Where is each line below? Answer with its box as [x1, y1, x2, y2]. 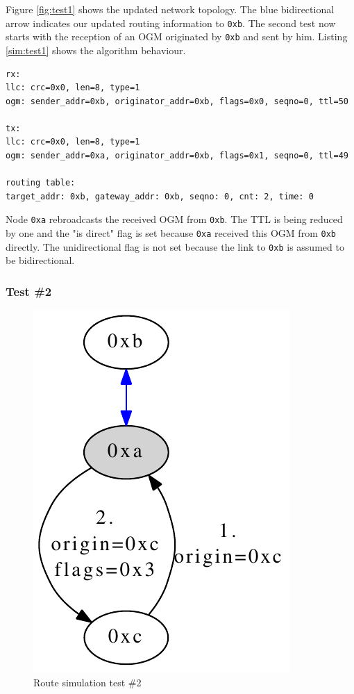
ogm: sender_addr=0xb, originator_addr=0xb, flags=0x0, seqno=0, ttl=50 [6, 96, 348, 106]
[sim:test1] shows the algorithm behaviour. [6, 42, 186, 57]
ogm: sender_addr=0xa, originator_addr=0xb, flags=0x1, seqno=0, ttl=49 [6, 151, 348, 161]
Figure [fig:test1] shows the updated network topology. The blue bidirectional [6, 2, 335, 16]
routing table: [6, 178, 76, 188]
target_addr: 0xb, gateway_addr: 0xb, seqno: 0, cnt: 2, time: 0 [6, 191, 314, 201]
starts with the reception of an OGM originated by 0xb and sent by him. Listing [6, 29, 348, 44]
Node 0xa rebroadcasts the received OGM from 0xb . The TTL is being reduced [6, 212, 343, 226]
